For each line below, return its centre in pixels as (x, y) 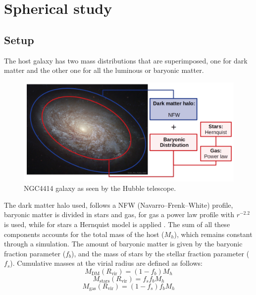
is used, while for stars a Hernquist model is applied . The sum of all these (117, 224)
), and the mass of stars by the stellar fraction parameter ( (160, 253)
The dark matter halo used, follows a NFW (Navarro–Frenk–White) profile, (119, 205)
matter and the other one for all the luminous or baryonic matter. (104, 70)
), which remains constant (213, 234)
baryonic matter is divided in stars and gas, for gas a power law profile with (119, 214)
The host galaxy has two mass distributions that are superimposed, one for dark (126, 60)
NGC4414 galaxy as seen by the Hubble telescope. (100, 188)
